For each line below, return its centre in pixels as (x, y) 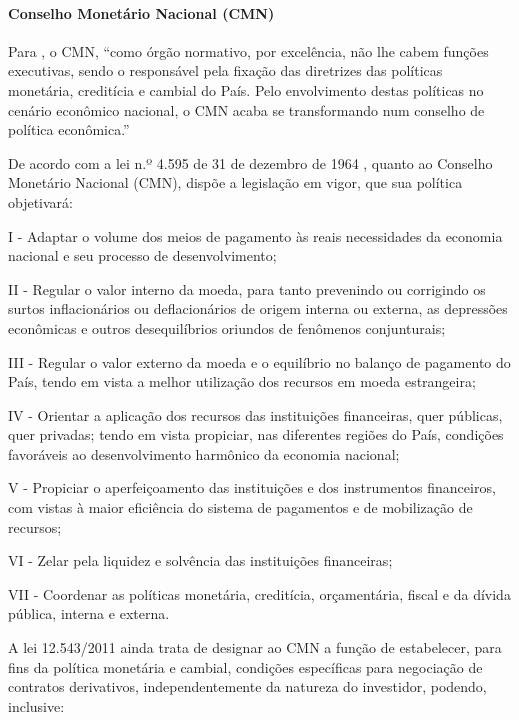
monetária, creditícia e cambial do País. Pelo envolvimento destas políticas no (246, 89)
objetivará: (41, 201)
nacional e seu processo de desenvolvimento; (142, 255)
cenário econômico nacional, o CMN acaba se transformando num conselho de (246, 109)
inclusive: (36, 705)
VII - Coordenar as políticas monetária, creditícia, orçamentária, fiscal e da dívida (259, 593)
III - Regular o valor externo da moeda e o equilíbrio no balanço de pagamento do (259, 361)
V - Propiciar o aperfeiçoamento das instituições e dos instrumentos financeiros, (252, 487)
